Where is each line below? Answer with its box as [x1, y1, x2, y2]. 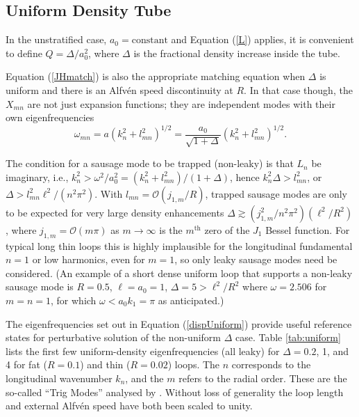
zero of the [204, 222, 250, 237]
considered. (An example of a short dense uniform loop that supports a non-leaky [6, 265, 353, 280]
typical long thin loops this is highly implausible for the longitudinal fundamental [6, 238, 353, 253]
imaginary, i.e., [6, 169, 69, 184]
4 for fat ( [6, 357, 47, 372]
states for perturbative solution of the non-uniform [6, 330, 221, 345]
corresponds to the [231, 357, 311, 372]
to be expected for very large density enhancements [6, 205, 224, 219]
